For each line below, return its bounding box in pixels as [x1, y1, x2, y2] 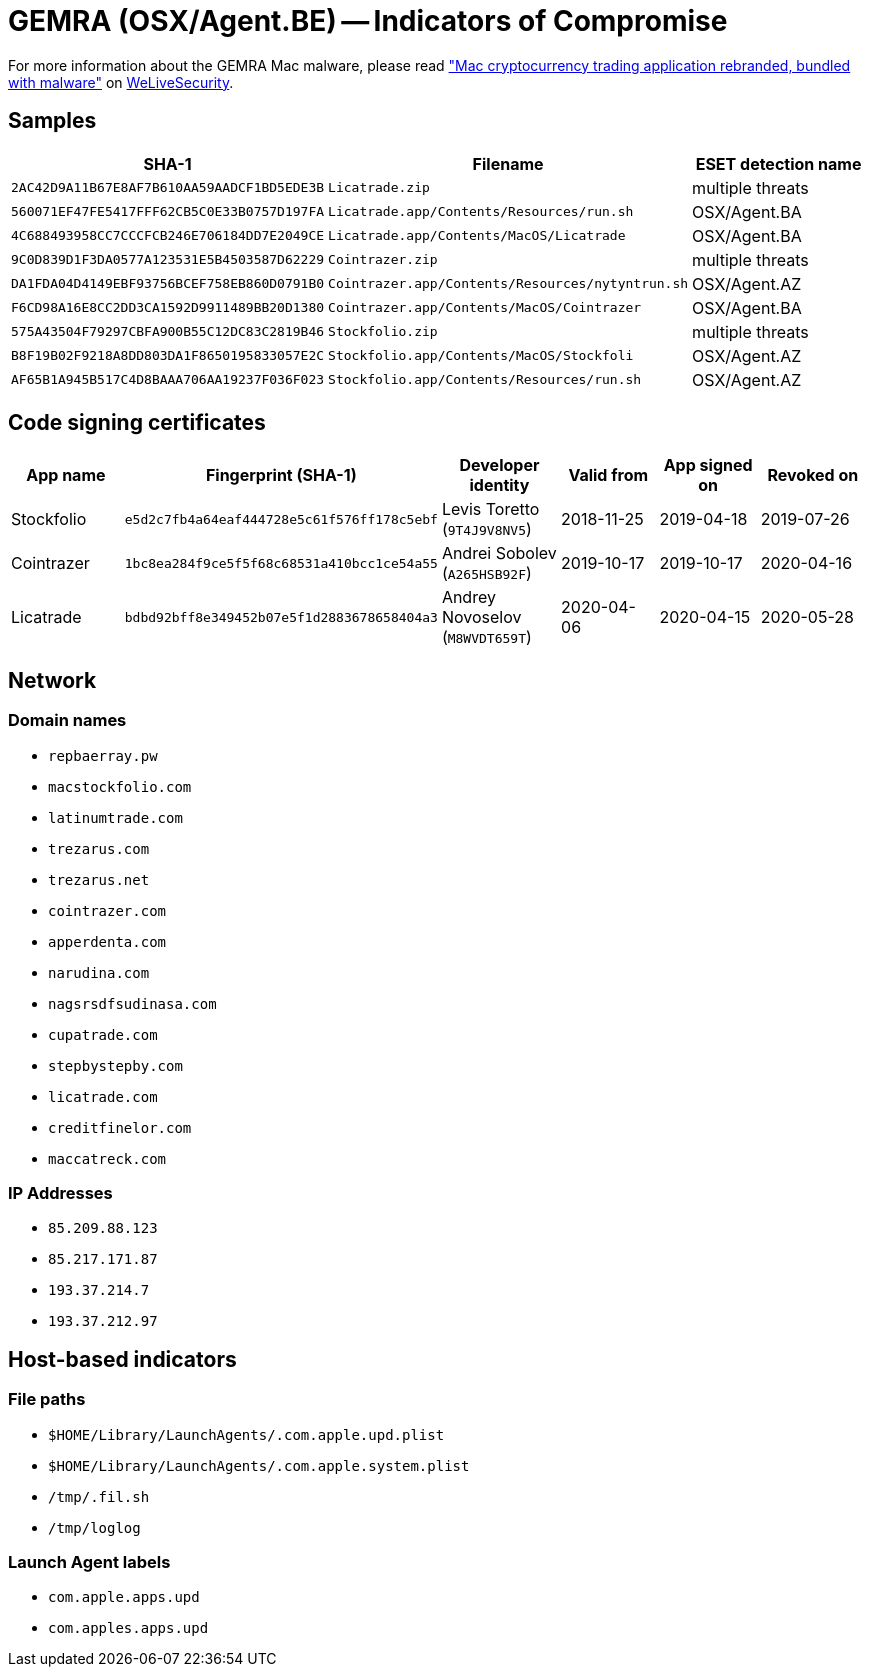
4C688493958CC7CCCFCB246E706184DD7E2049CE [11, 228, 325, 244]
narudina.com [48, 964, 150, 981]
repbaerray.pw [48, 747, 158, 764]
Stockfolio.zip [328, 324, 438, 340]
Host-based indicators [8, 1346, 237, 1372]
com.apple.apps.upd [48, 1589, 200, 1606]
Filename [472, 153, 544, 174]
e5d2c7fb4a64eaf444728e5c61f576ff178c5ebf [124, 511, 438, 527]
